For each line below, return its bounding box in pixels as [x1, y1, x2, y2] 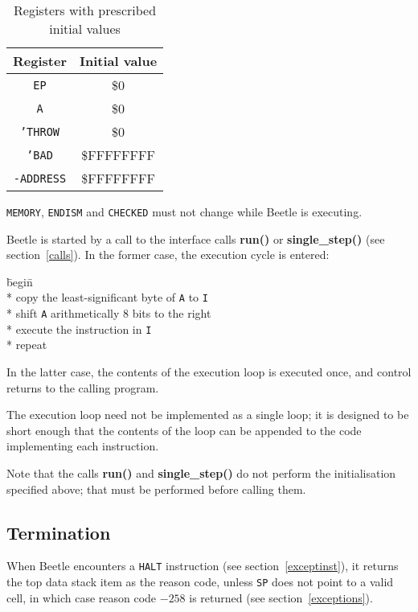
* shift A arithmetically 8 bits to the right [6, 305, 211, 322]
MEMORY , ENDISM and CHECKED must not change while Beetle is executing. [6, 203, 363, 220]
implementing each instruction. [6, 437, 159, 454]
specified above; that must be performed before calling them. [6, 480, 306, 497]
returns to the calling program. [6, 379, 159, 396]
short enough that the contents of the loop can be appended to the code [6, 421, 362, 438]
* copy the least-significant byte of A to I [6, 289, 208, 306]
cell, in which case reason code [6, 589, 157, 606]
